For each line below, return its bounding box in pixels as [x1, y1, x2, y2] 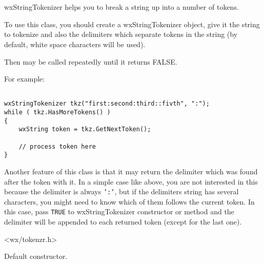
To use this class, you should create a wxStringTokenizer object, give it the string [4, 18, 260, 29]
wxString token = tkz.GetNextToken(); [18, 126, 151, 133]
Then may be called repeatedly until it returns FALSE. [4, 56, 177, 67]
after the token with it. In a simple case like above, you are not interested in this [4, 176, 258, 187]
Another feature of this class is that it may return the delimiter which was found [4, 166, 258, 176]
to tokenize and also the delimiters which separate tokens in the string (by [4, 29, 238, 39]
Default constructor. [4, 251, 68, 261]
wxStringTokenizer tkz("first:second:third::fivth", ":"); [4, 100, 210, 108]
